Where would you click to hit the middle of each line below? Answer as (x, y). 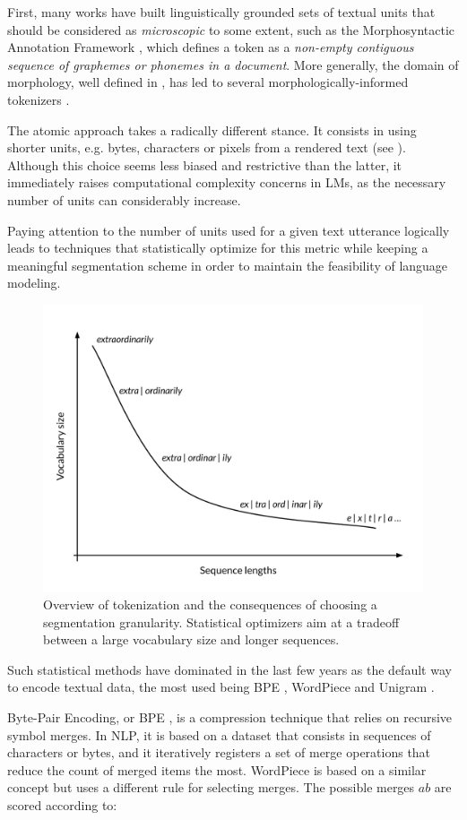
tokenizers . (39, 99)
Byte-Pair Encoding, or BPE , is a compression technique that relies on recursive (230, 716)
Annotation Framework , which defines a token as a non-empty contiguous (211, 47)
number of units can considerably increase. (124, 199)
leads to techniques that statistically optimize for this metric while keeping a (218, 248)
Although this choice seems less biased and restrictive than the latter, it (205, 164)
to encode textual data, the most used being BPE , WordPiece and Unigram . (221, 687)
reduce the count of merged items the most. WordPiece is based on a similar (217, 769)
